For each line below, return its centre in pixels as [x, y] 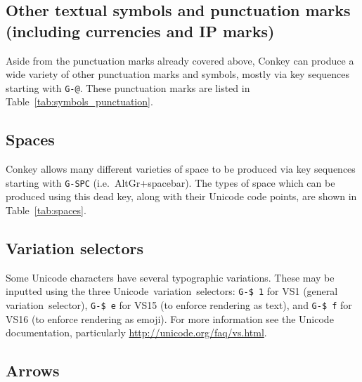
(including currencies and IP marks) [140, 31]
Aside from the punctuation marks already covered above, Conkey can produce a [180, 60]
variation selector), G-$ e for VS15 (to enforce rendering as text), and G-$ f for [179, 305]
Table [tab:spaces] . [46, 210]
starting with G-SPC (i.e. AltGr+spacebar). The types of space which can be [170, 182]
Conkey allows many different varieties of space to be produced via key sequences [181, 169]
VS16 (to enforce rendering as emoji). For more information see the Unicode [170, 318]
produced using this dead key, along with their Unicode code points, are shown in [181, 196]
